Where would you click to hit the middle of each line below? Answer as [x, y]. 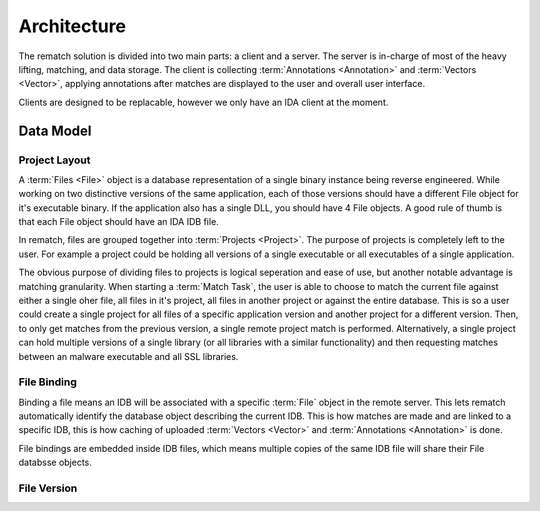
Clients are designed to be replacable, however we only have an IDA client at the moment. [203, 102]
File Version [48, 488]
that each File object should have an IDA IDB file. [118, 222]
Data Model [55, 130]
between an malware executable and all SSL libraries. [128, 356]
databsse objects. [55, 462]
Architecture [72, 26]
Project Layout [54, 160]
